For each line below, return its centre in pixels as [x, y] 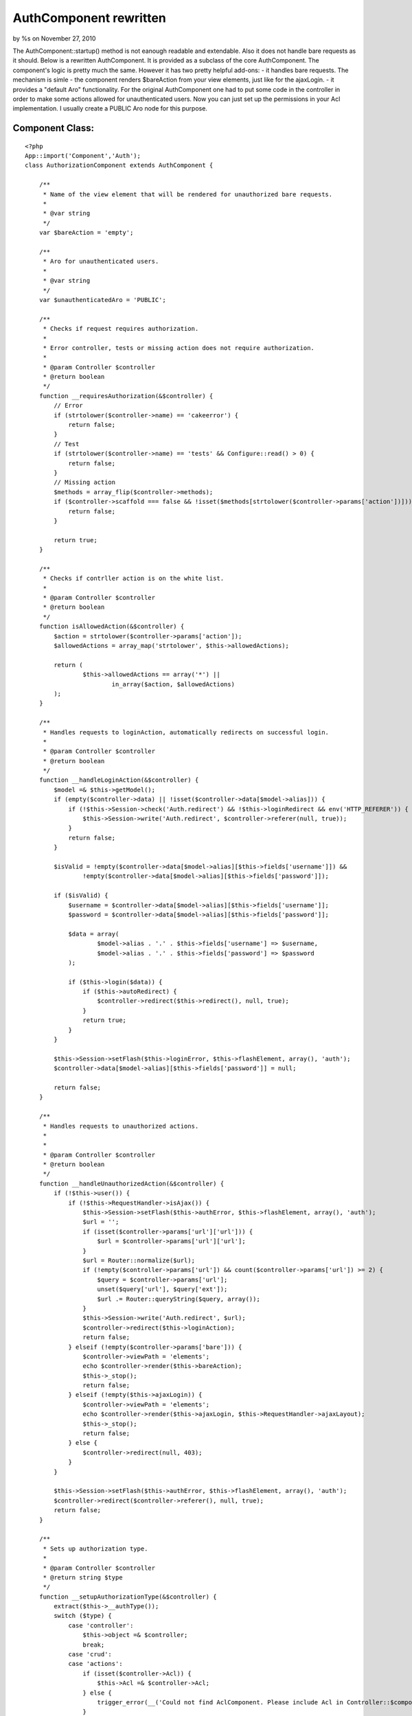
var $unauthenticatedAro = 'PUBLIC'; [102, 300]
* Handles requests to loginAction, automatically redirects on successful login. [186, 732]
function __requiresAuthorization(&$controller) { [126, 396]
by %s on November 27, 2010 [54, 38]
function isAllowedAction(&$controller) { [112, 627]
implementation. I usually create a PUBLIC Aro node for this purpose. [110, 108]
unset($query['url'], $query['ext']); [162, 1289]
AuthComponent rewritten [89, 18]
